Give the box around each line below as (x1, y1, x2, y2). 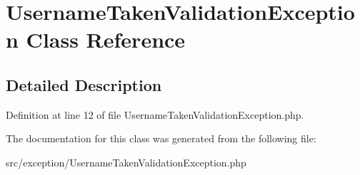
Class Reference (26, 25, 186, 54)
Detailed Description (6, 73, 162, 95)
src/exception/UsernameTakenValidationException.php (6, 154, 246, 169)
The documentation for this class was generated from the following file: (6, 131, 316, 146)
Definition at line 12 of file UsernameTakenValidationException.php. (6, 107, 304, 122)
